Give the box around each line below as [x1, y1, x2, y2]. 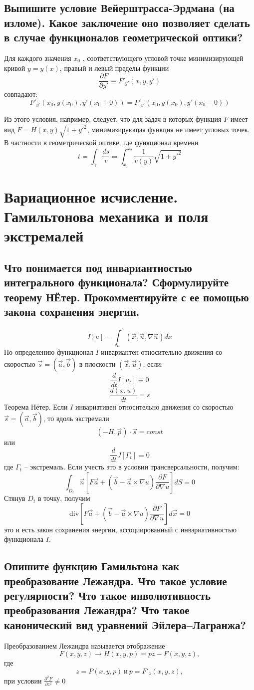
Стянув [4, 493, 25, 503]
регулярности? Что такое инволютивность [4, 588, 211, 603]
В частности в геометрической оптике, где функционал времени [4, 137, 199, 148]
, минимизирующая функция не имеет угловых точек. [87, 124, 250, 135]
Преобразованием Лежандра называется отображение [4, 640, 165, 651]
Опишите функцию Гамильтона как [4, 558, 180, 574]
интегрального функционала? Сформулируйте [4, 274, 229, 290]
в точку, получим [37, 493, 90, 503]
